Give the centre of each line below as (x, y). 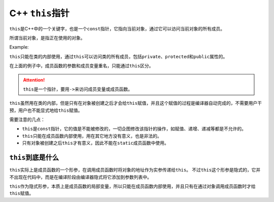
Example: (19, 47)
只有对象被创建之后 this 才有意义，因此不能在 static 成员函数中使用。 (96, 143)
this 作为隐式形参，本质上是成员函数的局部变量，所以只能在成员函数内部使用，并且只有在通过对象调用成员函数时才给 (132, 186)
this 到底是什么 (34, 158)
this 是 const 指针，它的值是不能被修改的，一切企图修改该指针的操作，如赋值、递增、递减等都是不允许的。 (134, 129)
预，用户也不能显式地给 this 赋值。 (46, 110)
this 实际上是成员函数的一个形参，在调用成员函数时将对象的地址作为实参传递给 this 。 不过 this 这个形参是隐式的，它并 (135, 170)
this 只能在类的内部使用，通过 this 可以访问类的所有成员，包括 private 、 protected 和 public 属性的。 (118, 56)
